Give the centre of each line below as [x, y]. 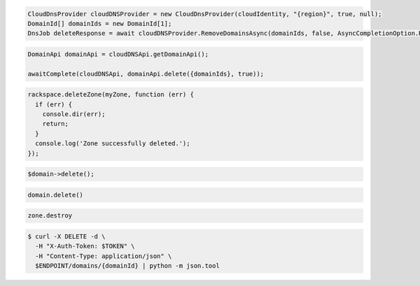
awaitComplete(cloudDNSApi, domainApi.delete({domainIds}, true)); [146, 74]
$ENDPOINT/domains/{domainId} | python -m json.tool [127, 266]
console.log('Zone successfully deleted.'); [113, 144]
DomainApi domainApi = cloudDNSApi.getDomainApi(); [118, 54]
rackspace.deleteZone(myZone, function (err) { [111, 95]
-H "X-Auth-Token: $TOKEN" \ [85, 246]
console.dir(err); [74, 114]
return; [56, 124]
